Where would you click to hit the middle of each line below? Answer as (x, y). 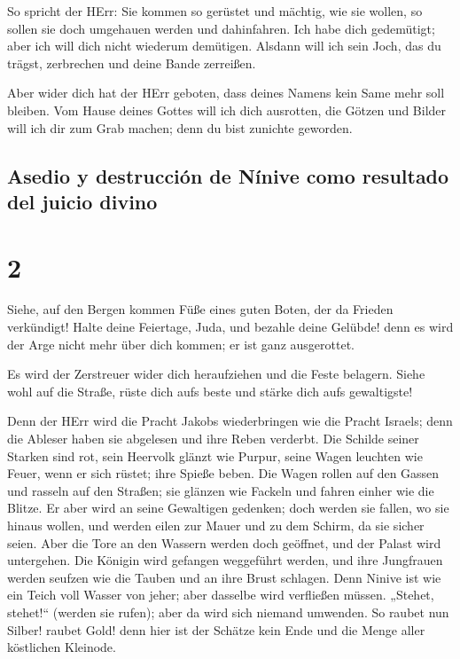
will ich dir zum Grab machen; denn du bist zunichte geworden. (180, 127)
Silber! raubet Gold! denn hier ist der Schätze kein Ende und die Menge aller (216, 629)
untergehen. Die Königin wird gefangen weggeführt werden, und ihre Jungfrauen (225, 560)
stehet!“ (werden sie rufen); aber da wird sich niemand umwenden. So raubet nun (228, 612)
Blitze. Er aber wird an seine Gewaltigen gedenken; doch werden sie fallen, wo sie (228, 508)
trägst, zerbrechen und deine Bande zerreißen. (132, 63)
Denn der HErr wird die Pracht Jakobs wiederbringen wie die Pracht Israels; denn (230, 421)
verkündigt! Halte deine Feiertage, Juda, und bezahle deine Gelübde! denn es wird (230, 327)
